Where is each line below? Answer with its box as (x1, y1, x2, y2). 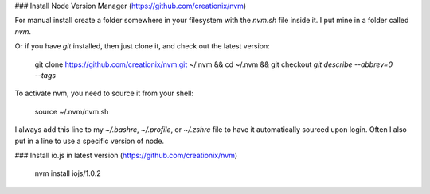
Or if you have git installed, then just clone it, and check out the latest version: (14, 41, 270, 51)
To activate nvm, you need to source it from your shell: (14, 88, 194, 99)
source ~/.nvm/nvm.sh (34, 107, 109, 116)
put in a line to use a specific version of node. (14, 136, 165, 145)
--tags (34, 70, 56, 80)
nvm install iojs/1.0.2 (34, 169, 101, 178)
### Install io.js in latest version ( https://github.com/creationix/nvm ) (14, 150, 238, 160)
